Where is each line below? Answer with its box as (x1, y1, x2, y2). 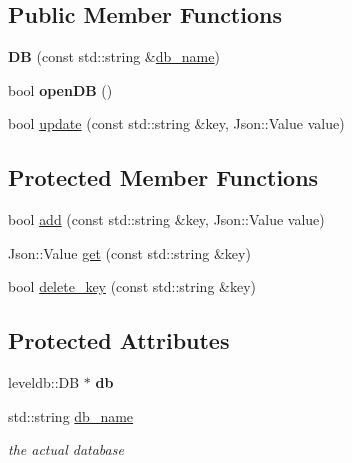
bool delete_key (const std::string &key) (8, 276, 257, 297)
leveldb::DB (8, 372, 80, 393)
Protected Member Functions (8, 162, 319, 193)
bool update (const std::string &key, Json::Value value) (8, 113, 345, 134)
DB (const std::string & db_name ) (8, 46, 220, 67)
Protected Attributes (8, 325, 230, 356)
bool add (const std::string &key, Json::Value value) (8, 209, 325, 230)
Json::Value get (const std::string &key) (8, 242, 251, 263)
